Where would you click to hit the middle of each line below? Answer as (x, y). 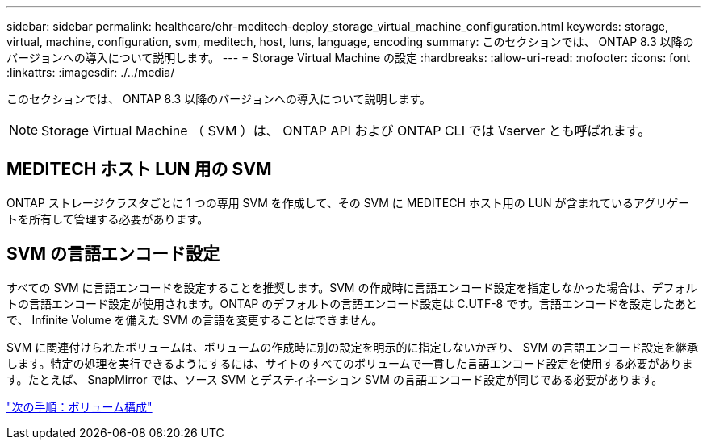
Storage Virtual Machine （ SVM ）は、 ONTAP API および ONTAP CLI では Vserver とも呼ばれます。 (346, 131)
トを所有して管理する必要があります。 (108, 219)
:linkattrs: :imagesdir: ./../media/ (91, 72)
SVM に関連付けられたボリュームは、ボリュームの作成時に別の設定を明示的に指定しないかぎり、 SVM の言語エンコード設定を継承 (352, 347)
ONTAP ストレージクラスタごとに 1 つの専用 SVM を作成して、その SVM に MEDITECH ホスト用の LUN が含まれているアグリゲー (348, 202)
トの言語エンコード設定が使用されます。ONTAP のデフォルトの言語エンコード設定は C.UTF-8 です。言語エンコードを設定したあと (352, 303)
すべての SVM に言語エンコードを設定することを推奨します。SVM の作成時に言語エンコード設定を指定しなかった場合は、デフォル (352, 287)
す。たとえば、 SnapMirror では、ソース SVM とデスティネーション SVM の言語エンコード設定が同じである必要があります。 (335, 379)
